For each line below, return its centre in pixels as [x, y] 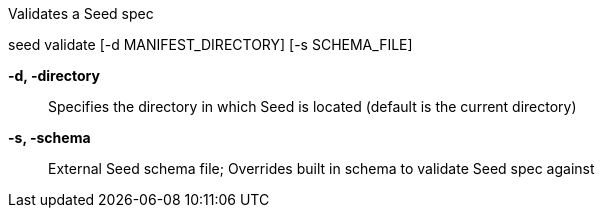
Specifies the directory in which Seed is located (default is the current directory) [312, 106]
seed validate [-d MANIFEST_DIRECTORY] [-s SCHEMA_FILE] [210, 44]
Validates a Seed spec [81, 13]
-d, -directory [54, 75]
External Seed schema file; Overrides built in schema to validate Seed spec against [321, 168]
